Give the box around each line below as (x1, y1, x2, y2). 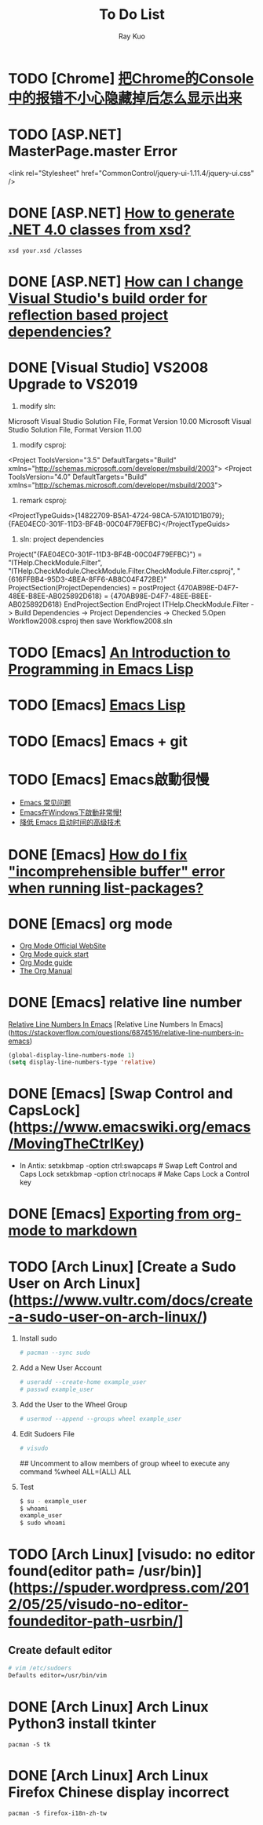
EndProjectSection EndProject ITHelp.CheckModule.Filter (64, 599, 250, 609)
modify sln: (19, 401, 57, 411)
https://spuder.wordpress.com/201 (13, 1579, 250, 1597)
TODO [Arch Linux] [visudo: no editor (8, 1546, 255, 1564)
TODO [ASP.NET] (8, 126, 122, 144)
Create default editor (8, 1643, 112, 1657)
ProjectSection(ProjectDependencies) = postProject (8, 582, 176, 592)
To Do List (99, 5, 165, 24)
